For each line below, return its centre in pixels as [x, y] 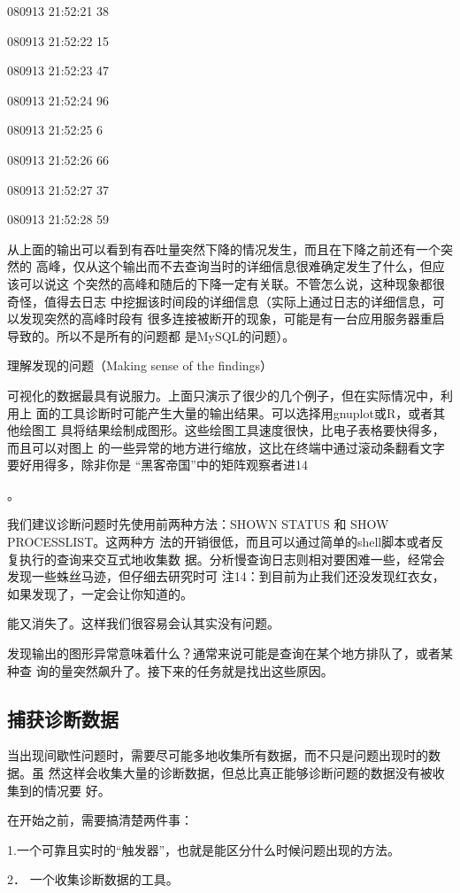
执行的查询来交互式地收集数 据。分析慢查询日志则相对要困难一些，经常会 [232, 559]
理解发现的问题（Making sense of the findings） [140, 365]
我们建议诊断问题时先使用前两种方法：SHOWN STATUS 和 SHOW [198, 524]
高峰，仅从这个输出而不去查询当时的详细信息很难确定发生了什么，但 [234, 266]
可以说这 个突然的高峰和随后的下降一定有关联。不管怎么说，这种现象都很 [232, 283]
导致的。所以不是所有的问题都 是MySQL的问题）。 [151, 335]
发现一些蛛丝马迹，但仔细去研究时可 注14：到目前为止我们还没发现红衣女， [226, 576]
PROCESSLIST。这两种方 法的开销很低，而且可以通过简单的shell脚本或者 [219, 542]
